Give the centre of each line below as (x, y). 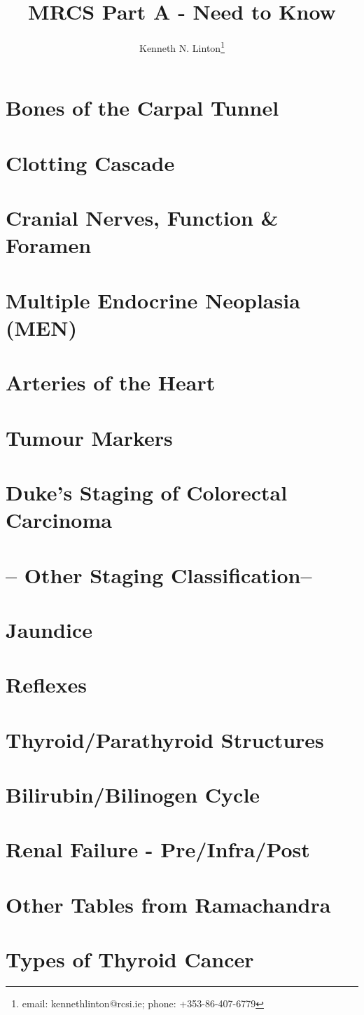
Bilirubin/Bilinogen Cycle (133, 795)
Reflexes (47, 684)
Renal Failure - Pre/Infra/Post (158, 849)
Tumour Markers (89, 437)
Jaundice (49, 629)
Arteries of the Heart (111, 382)
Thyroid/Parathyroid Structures (165, 739)
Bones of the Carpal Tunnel (142, 108)
